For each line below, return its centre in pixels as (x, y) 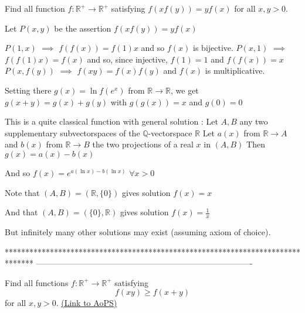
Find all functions (37, 282)
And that (21, 212)
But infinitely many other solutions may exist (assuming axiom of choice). (138, 231)
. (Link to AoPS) (87, 303)
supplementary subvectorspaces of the (72, 133)
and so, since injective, (127, 59)
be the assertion (83, 28)
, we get (184, 90)
